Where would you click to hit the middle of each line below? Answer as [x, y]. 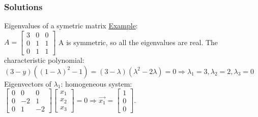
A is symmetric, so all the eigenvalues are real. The [138, 42]
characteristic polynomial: [44, 60]
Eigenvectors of [28, 83]
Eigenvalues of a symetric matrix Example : [71, 26]
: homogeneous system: [96, 83]
